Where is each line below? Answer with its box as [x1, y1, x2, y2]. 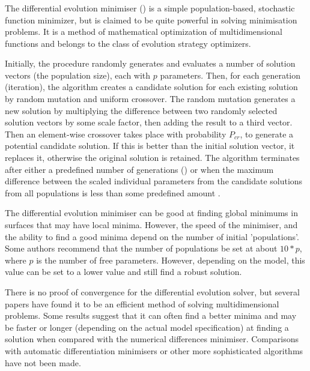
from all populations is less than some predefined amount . [5, 186, 220, 199]
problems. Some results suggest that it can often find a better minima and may [5, 309, 297, 322]
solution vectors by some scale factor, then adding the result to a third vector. [5, 116, 293, 128]
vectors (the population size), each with [5, 68, 151, 81]
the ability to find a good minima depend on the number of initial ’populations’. [5, 230, 299, 243]
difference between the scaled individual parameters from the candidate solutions [5, 175, 303, 187]
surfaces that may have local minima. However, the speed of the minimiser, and [5, 219, 298, 231]
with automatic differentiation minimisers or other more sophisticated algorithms [5, 344, 303, 357]
